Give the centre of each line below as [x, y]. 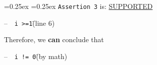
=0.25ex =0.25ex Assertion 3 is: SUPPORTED [78, 6]
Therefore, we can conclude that [54, 39]
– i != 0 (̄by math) [36, 56]
